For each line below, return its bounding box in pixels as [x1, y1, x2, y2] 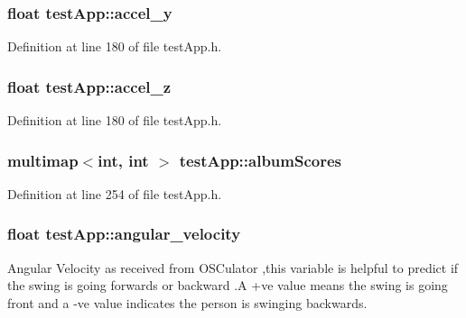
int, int [98, 149, 149, 171]
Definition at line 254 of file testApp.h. [7, 184, 222, 203]
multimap [7, 149, 79, 171]
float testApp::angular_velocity [7, 223, 241, 245]
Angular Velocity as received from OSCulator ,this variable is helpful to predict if [7, 258, 459, 277]
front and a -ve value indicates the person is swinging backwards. [7, 293, 368, 312]
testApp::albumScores [179, 149, 341, 171]
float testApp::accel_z [7, 75, 172, 97]
